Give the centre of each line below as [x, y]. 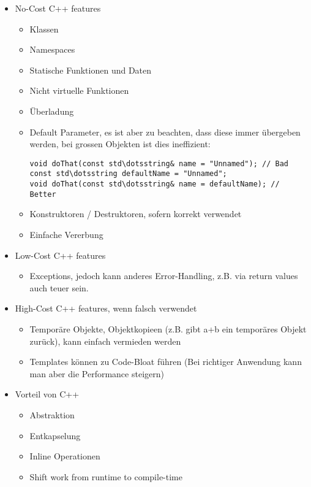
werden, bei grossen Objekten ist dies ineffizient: [120, 144]
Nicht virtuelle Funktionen [79, 90]
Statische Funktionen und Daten [91, 70]
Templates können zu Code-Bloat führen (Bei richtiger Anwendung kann [166, 362]
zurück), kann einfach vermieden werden [105, 341]
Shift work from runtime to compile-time [106, 476]
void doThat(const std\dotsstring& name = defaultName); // [155, 184]
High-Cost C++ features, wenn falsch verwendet [106, 308]
